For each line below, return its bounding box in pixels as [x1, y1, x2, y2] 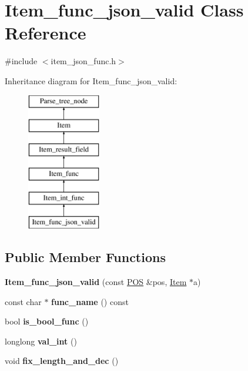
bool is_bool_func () [5, 315, 89, 327]
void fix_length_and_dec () [5, 355, 119, 367]
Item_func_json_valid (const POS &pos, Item [5, 276, 187, 288]
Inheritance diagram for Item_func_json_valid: [5, 74, 177, 87]
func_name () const [51, 295, 129, 307]
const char [5, 295, 42, 307]
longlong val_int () [5, 334, 77, 347]
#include [5, 55, 38, 67]
